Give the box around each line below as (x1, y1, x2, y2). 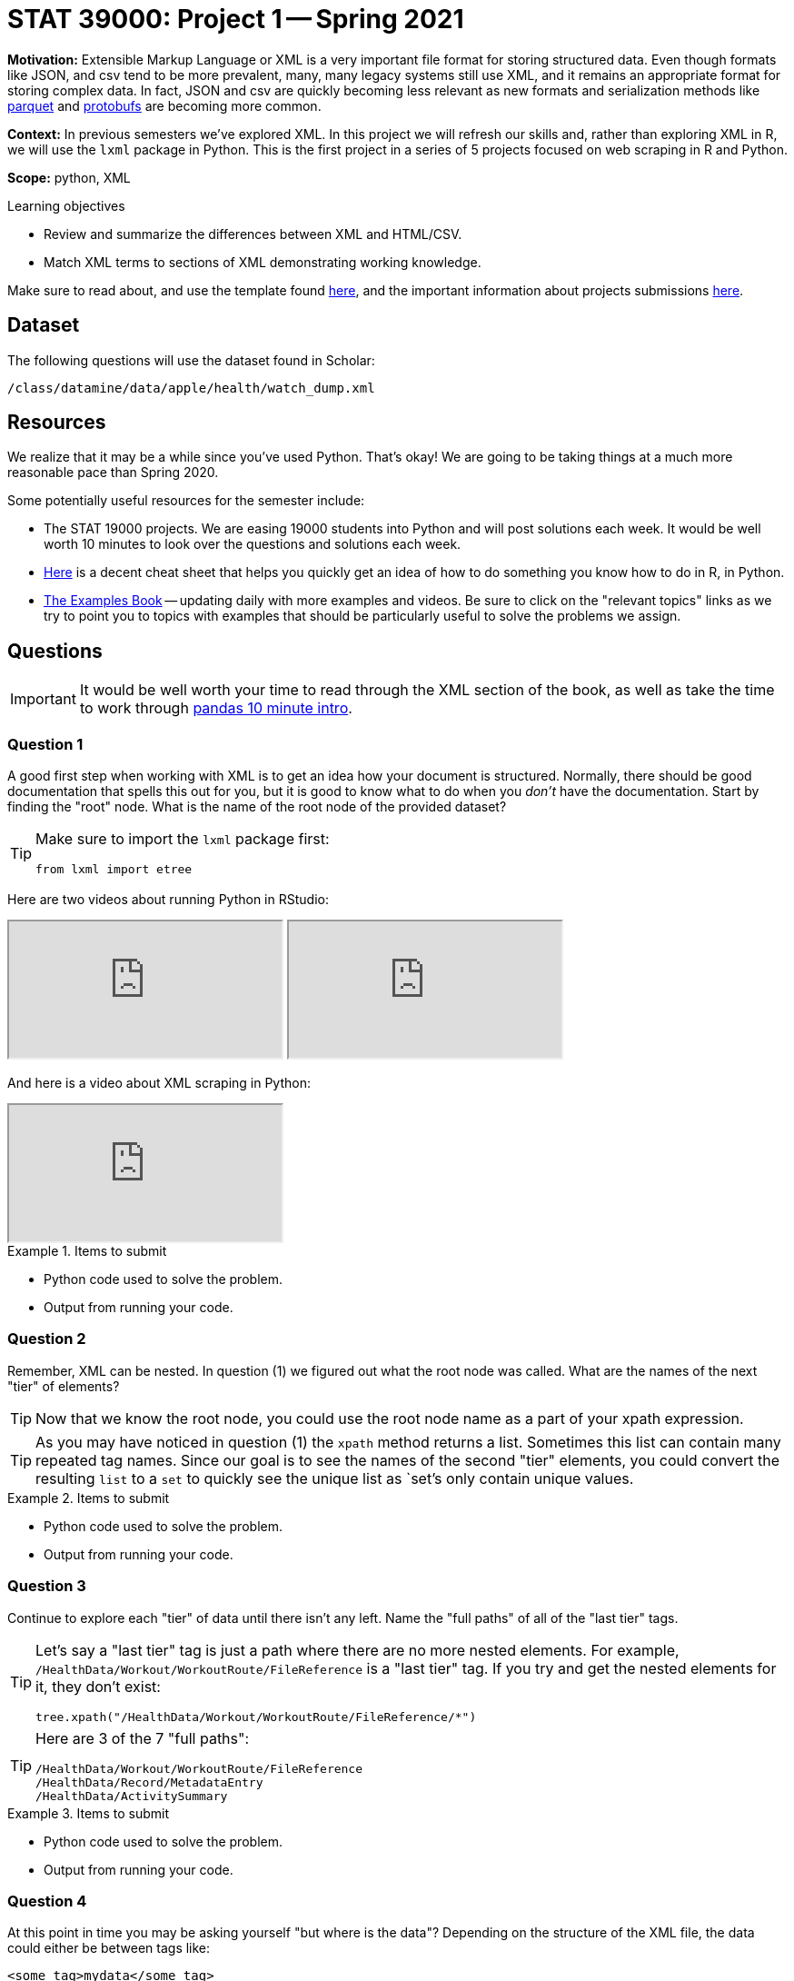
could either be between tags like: (7, 1940, 211, 1956)
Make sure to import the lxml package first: (35, 830, 330, 849)
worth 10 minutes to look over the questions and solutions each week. (44, 536, 462, 552)
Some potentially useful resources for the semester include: (7, 493, 365, 509)
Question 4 (7, 1891, 87, 1910)
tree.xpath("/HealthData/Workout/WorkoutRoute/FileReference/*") (35, 1709, 477, 1724)
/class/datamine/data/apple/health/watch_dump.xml (7, 380, 375, 395)
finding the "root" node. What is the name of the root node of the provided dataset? (7, 799, 507, 815)
